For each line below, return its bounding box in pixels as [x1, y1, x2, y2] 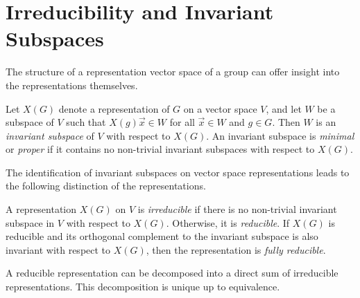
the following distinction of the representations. [6, 178, 206, 193]
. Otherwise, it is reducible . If [166, 215, 290, 230]
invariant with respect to [6, 242, 111, 257]
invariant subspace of [6, 128, 94, 142]
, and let [266, 101, 302, 115]
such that [66, 115, 106, 129]
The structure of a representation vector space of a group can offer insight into [6, 64, 340, 79]
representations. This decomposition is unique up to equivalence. [6, 279, 280, 294]
